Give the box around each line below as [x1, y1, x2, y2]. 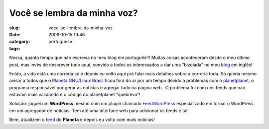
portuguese [48, 39, 72, 45]
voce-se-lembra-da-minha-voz [48, 25, 113, 31]
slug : [9, 25, 20, 31]
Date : [9, 31, 21, 37]
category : [9, 39, 30, 45]
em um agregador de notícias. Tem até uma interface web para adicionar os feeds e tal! [9, 107, 189, 114]
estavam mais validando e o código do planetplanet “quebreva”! [9, 92, 140, 98]
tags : [9, 45, 20, 52]
